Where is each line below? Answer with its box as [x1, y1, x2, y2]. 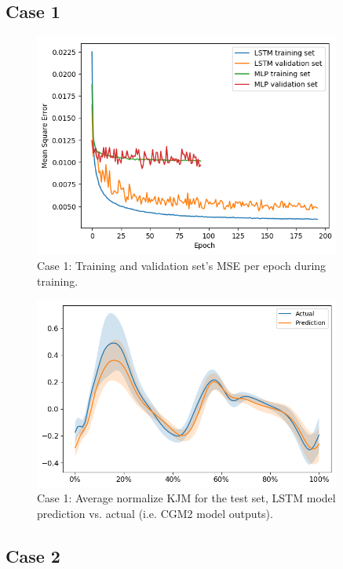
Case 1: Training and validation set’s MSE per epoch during [37, 257, 327, 274]
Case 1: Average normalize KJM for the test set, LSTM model [37, 490, 336, 506]
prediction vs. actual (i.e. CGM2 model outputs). [37, 505, 273, 521]
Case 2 [5, 543, 60, 567]
